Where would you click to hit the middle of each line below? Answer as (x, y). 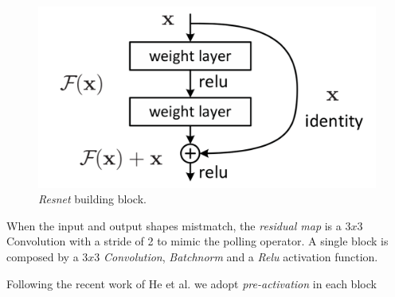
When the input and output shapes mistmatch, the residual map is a (174, 225)
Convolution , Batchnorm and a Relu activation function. (241, 256)
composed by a (43, 256)
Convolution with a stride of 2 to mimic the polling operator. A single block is (197, 241)
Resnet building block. (92, 199)
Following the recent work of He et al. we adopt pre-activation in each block (192, 283)
